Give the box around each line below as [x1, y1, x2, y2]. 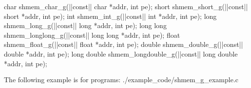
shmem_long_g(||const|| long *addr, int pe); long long [4, 20, 167, 30]
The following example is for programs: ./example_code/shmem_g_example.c [4, 74, 239, 85]
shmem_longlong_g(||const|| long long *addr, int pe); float [4, 29, 180, 40]
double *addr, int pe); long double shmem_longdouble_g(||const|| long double [4, 48, 238, 59]
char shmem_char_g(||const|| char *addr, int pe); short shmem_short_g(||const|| [4, 1, 248, 11]
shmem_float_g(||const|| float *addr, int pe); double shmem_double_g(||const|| [4, 39, 243, 49]
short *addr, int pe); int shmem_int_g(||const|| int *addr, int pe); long [4, 11, 217, 21]
